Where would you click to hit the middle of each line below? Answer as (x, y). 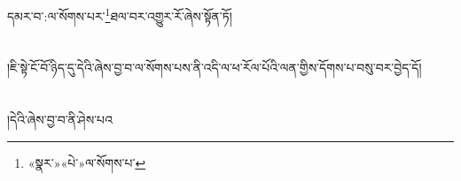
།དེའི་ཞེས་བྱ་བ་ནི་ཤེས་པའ (60, 120)
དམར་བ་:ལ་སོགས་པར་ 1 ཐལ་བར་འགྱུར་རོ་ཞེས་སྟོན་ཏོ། (120, 15)
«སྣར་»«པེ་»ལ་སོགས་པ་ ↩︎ (87, 162)
